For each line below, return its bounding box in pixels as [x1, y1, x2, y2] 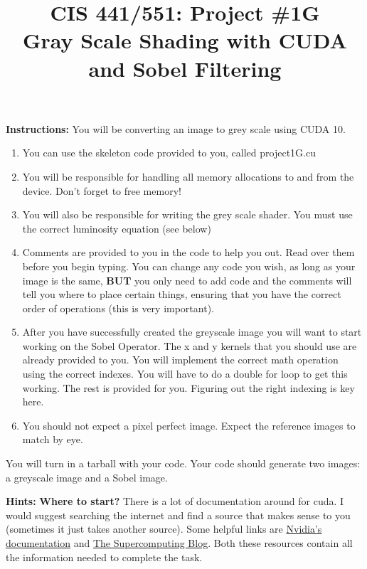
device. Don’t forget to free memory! [22, 183, 181, 198]
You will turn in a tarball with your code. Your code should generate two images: [6, 456, 361, 471]
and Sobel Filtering [88, 53, 282, 83]
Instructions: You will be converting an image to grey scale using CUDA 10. [6, 121, 346, 136]
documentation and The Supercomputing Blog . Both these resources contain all [6, 536, 353, 550]
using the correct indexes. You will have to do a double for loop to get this [22, 366, 348, 381]
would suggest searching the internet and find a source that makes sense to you [6, 507, 351, 522]
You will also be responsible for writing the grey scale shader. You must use [22, 207, 353, 222]
